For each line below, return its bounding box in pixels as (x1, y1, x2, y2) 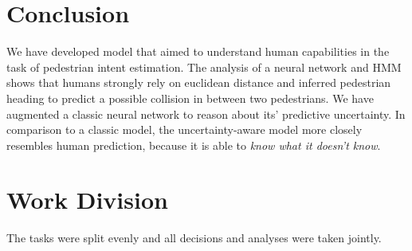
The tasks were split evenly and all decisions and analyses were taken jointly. (6, 229, 382, 246)
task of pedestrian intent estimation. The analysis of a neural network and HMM (6, 58, 402, 75)
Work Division (6, 183, 168, 216)
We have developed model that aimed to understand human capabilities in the (6, 43, 390, 60)
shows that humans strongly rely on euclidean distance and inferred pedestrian (6, 74, 391, 91)
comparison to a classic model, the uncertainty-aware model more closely (6, 121, 363, 138)
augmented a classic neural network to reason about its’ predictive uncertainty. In (6, 105, 406, 122)
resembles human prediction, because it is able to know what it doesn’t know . (6, 136, 381, 153)
